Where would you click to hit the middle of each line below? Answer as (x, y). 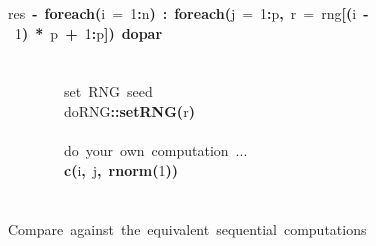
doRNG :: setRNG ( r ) (129, 110)
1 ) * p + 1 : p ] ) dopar (89, 32)
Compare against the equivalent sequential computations (187, 228)
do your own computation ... (156, 150)
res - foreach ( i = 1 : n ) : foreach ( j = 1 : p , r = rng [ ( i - (188, 13)
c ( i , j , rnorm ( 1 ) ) (121, 169)
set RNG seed (108, 91)
